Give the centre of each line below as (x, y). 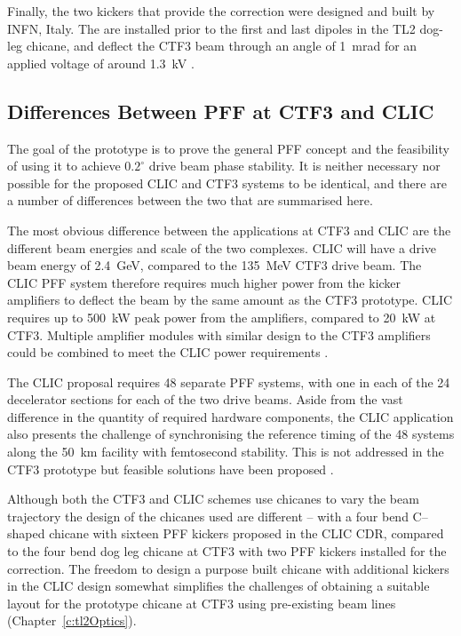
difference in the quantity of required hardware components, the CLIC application (230, 416)
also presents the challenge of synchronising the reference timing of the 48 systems (231, 434)
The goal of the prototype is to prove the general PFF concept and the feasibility (228, 148)
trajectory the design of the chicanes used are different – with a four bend (208, 516)
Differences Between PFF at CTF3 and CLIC (221, 111)
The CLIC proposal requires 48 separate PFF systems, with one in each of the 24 (229, 382)
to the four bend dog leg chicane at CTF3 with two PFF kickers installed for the (227, 551)
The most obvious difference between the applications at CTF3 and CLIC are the (229, 230)
